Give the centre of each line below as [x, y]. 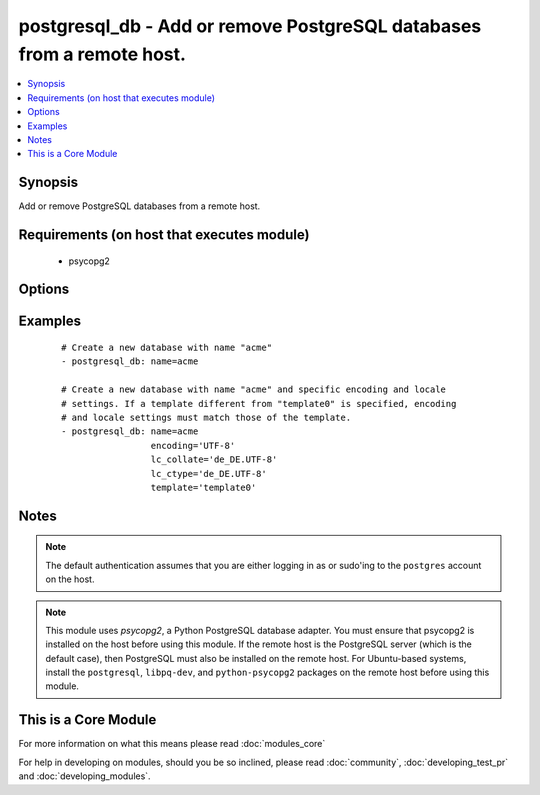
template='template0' [203, 487]
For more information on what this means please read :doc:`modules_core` [172, 744]
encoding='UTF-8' [193, 445]
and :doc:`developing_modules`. [84, 776]
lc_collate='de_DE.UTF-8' [214, 459]
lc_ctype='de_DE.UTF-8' [208, 473]
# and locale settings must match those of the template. [206, 417]
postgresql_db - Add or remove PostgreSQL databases [250, 26]
